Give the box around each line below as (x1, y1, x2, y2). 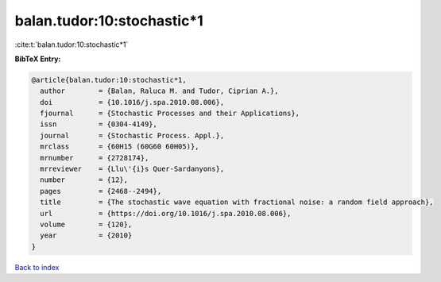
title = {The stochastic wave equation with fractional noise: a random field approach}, (40, 198, 434, 207)
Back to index (14, 262, 60, 272)
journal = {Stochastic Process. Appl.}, (40, 131, 225, 140)
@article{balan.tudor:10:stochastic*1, (31, 75, 187, 84)
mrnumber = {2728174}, (40, 153, 149, 162)
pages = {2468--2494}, (40, 187, 162, 195)
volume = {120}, (40, 220, 133, 229)
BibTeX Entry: (14, 54, 61, 64)
